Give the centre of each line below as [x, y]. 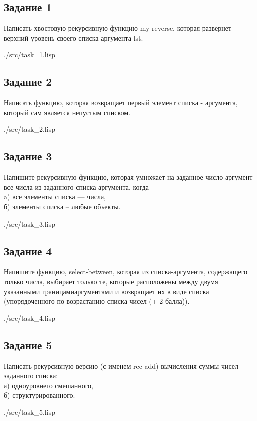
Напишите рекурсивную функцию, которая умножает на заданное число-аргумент [128, 177]
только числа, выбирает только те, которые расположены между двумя [111, 281]
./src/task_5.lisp [30, 412]
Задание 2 [28, 81]
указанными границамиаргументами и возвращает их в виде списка [107, 291]
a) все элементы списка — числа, [55, 197]
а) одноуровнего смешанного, [49, 385]
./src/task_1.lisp [30, 54]
